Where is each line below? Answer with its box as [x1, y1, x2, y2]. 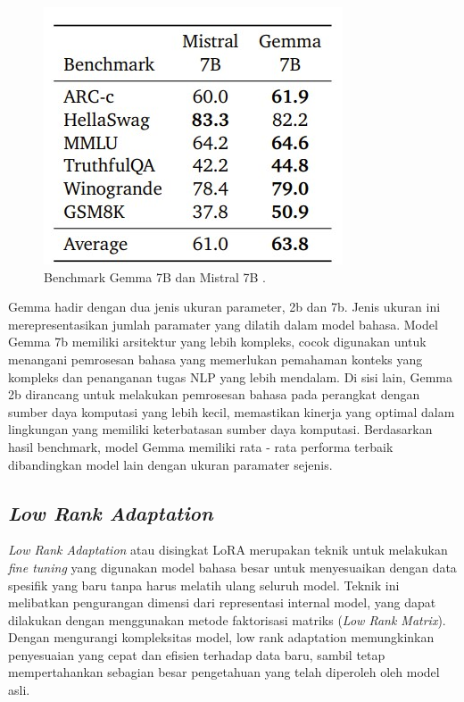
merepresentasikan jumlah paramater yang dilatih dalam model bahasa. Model [8, 314, 438, 333]
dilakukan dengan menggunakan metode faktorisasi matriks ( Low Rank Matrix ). [8, 610, 446, 629]
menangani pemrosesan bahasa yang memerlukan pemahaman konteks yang [8, 349, 423, 368]
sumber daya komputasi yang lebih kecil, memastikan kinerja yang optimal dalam [8, 402, 455, 421]
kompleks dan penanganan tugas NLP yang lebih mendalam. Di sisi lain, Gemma [8, 367, 453, 386]
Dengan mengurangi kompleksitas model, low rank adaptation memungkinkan [8, 628, 435, 647]
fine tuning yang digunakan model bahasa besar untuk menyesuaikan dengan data [8, 557, 457, 576]
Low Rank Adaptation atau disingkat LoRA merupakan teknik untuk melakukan [8, 540, 448, 559]
